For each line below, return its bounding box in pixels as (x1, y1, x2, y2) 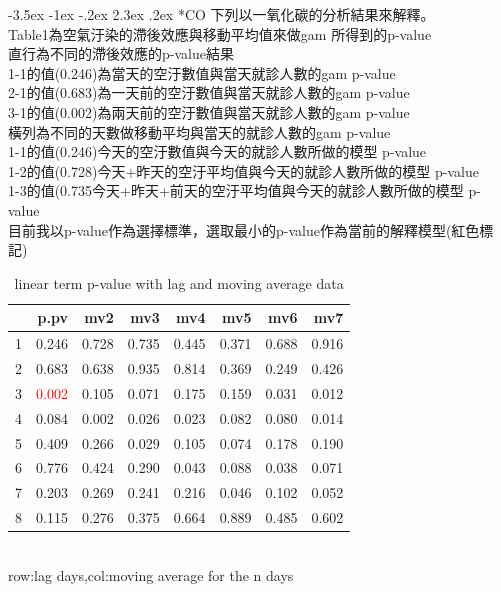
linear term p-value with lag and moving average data (14, 272, 344, 293)
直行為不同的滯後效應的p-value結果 (8, 43, 234, 64)
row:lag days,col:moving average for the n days (8, 564, 294, 585)
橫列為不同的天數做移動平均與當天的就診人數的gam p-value (8, 121, 391, 142)
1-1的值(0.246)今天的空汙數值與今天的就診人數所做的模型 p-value (8, 141, 427, 162)
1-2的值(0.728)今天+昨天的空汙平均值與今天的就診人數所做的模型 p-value (8, 160, 479, 181)
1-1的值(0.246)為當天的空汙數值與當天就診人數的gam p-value (8, 62, 396, 83)
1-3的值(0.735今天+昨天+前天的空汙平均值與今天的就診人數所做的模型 (8, 180, 464, 201)
